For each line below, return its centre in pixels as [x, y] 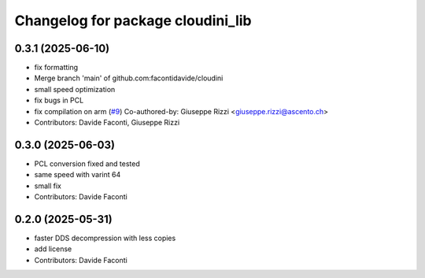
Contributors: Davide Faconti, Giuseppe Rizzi [107, 123]
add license [53, 249]
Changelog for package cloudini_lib [133, 20]
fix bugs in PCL [59, 100]
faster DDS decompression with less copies [105, 238]
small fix [48, 186]
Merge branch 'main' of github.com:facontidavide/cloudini [129, 78]
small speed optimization [75, 89]
